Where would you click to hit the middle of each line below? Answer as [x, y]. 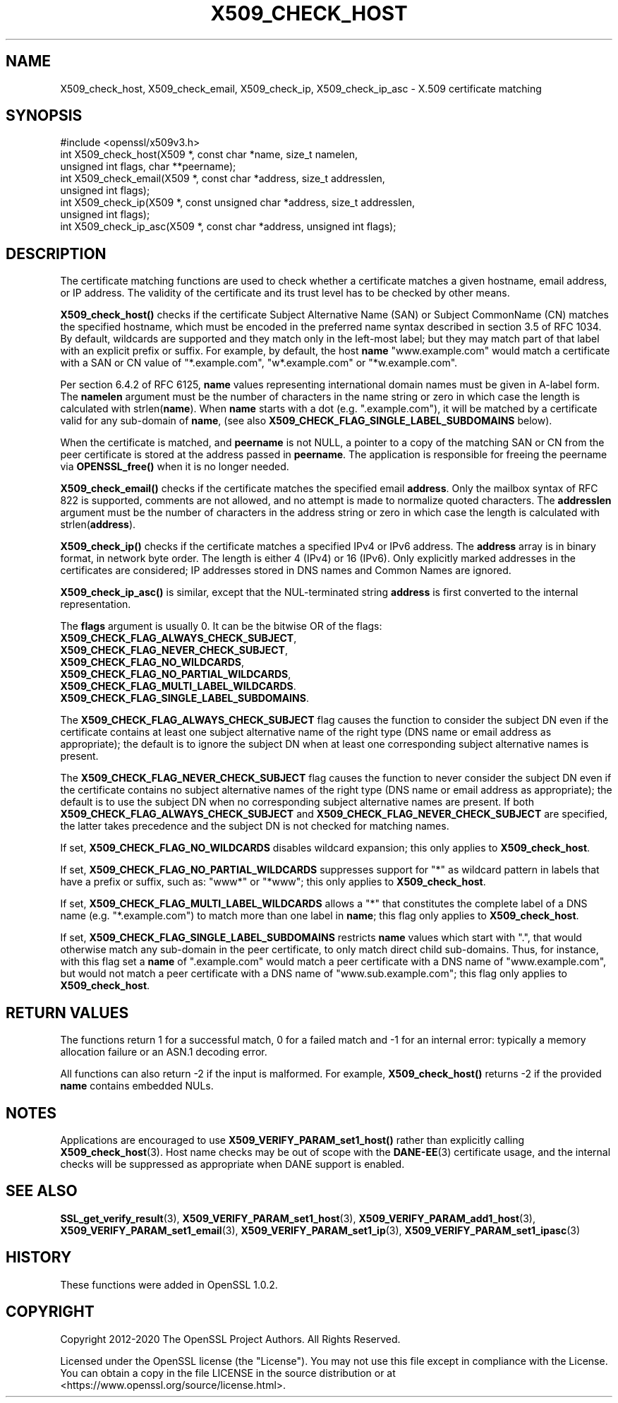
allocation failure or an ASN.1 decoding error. [164, 1052]
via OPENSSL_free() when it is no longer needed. [175, 467]
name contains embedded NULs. [137, 1086]
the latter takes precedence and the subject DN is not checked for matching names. [255, 826]
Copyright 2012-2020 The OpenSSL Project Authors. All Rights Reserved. [230, 1339]
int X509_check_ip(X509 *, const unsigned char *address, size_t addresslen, [238, 203]
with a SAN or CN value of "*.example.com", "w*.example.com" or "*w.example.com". [259, 363]
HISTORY [39, 1258]
